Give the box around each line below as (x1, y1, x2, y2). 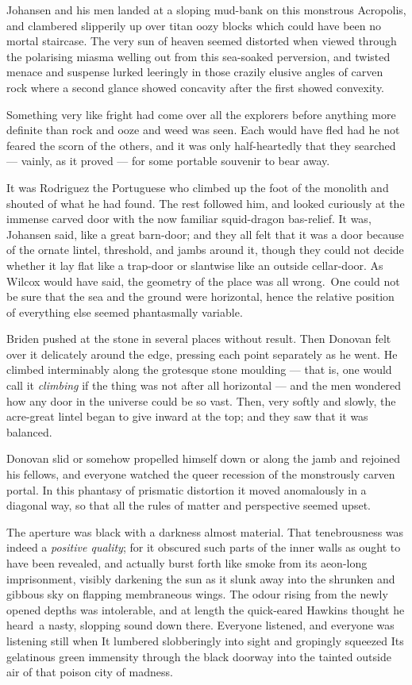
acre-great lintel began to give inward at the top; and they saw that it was (6, 408, 368, 425)
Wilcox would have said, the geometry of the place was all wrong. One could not (6, 272, 400, 289)
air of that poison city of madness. (6, 664, 173, 680)
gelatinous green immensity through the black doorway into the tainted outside (6, 648, 391, 664)
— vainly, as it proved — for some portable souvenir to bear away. (6, 152, 330, 169)
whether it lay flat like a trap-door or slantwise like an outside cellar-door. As (6, 256, 383, 273)
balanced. (6, 423, 52, 440)
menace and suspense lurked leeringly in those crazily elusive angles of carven (6, 63, 383, 80)
